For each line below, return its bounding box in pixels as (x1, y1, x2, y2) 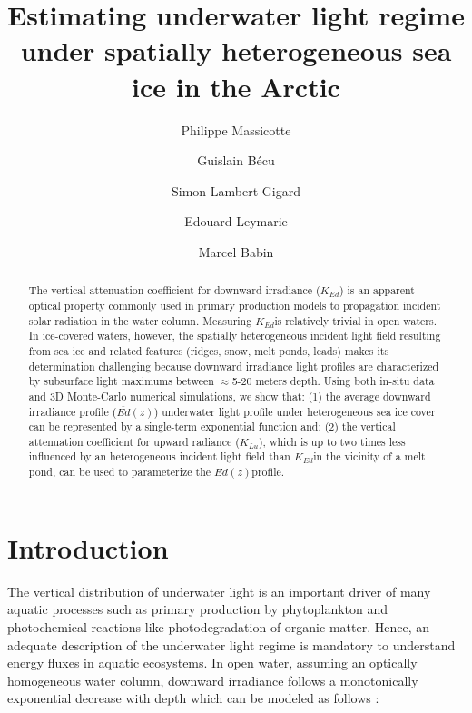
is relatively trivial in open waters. (274, 312, 437, 328)
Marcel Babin (198, 242, 274, 261)
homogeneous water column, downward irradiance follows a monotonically (7, 670, 418, 689)
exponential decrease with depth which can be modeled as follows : (7, 688, 379, 708)
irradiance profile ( (28, 403, 117, 419)
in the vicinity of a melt (313, 449, 426, 464)
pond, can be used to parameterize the (28, 464, 211, 480)
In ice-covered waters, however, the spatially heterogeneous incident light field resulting (28, 328, 441, 343)
